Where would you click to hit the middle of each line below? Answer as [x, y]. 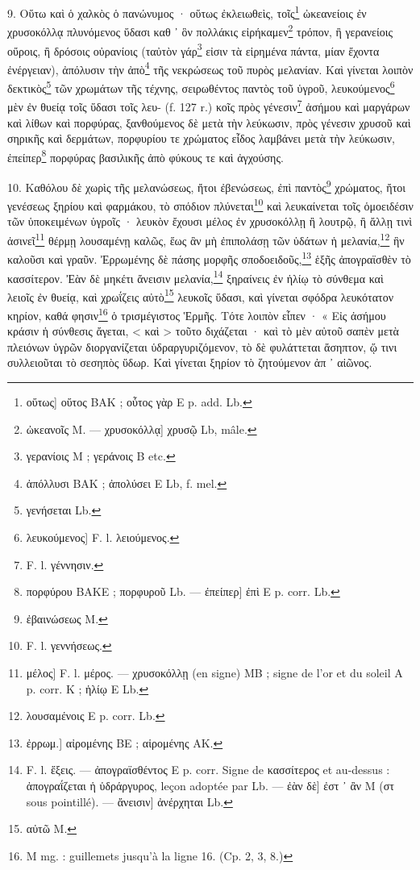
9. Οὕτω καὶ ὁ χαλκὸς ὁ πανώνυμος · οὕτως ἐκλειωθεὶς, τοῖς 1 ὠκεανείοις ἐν [187, 12]
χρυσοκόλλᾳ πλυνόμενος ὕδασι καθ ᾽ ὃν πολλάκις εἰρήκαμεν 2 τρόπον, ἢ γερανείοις [200, 30]
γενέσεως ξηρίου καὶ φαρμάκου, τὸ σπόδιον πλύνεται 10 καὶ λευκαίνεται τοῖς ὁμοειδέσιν [210, 204]
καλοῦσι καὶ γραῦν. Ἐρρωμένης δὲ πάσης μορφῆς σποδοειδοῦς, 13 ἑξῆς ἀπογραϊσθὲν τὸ [209, 258]
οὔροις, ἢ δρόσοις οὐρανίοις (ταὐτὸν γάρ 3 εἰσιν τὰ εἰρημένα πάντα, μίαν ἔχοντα [193, 49]
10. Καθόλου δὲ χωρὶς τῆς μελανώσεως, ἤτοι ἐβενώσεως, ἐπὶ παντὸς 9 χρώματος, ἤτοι [207, 185]
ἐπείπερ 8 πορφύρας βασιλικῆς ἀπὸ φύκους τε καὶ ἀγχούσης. [146, 156]
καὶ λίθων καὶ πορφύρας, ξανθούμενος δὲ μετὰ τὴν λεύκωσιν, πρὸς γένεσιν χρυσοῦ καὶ [209, 122]
